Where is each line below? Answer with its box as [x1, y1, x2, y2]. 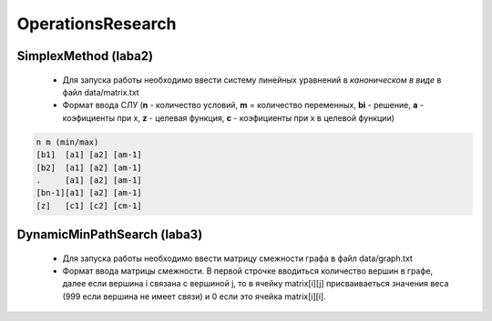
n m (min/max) [36, 136, 99, 147]
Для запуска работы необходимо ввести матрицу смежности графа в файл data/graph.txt [62, 253, 414, 264]
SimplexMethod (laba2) [16, 48, 154, 64]
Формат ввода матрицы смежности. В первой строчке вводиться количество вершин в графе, [62, 266, 434, 276]
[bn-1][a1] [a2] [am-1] [36, 187, 143, 198]
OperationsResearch [16, 14, 177, 34]
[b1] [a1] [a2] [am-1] [36, 150, 143, 160]
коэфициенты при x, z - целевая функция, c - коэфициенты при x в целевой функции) [62, 112, 395, 123]
